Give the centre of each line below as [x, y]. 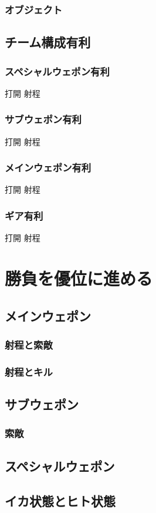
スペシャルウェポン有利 [57, 71]
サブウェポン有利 [43, 119]
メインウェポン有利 [48, 168]
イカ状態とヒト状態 [60, 500]
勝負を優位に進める [79, 278]
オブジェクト [34, 9]
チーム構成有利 [48, 42]
